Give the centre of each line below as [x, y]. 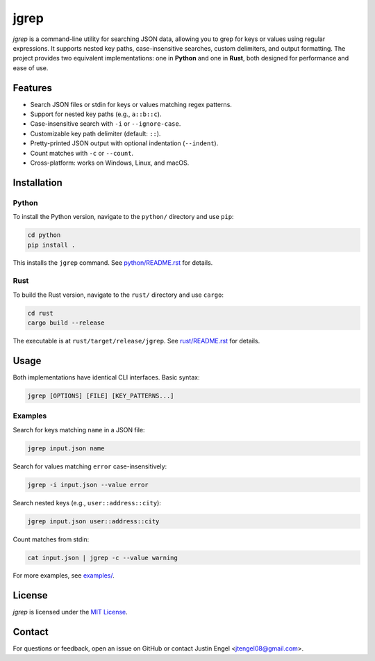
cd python [44, 235]
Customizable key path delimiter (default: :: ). [95, 133]
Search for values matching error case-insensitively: [90, 466]
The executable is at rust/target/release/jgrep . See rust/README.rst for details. [136, 341]
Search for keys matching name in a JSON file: [79, 430]
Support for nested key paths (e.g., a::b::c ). [96, 114]
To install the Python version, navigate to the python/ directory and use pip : [123, 217]
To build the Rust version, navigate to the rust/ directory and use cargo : [118, 295]
